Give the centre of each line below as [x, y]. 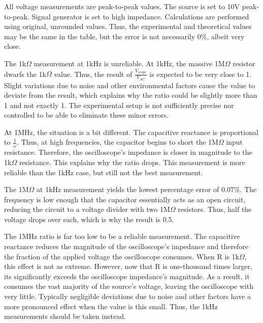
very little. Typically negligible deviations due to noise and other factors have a [128, 296]
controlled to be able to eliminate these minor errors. [86, 115]
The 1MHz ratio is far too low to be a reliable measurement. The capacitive [122, 236]
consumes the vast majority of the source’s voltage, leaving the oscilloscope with [129, 286]
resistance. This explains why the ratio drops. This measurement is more [132, 162]
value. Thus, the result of [93, 74]
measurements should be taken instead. [65, 316]
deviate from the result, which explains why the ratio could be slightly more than [131, 95]
